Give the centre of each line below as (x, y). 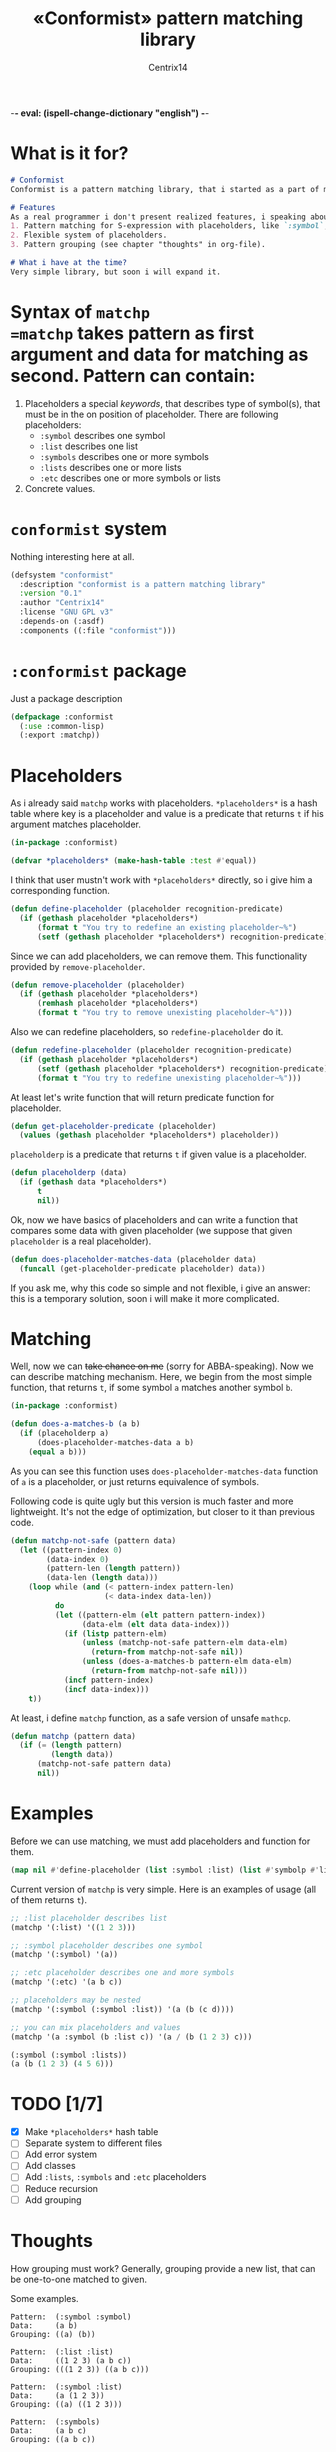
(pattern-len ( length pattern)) (114, 1568)
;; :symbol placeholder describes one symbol (106, 1945)
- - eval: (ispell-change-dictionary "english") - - (110, 113)
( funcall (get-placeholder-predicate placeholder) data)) (143, 1268)
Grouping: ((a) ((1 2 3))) (66, 2404)
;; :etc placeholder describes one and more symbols (122, 1973)
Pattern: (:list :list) (62, 2352)
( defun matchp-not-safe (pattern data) (93, 1540)
